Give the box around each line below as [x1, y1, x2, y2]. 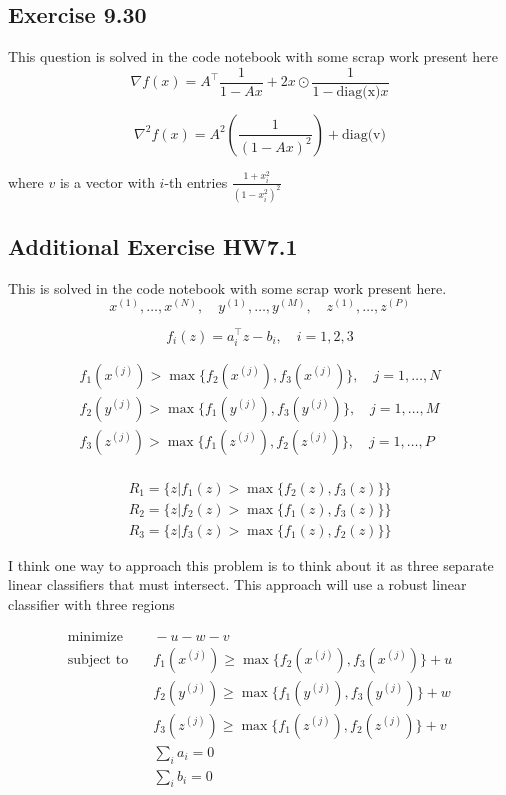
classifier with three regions [8, 594, 175, 615]
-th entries [164, 171, 228, 192]
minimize [67, 629, 124, 644]
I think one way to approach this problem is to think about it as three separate [8, 554, 494, 575]
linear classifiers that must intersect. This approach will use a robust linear [8, 574, 467, 595]
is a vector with [59, 171, 155, 192]
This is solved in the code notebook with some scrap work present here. [8, 277, 447, 298]
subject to [67, 652, 129, 667]
